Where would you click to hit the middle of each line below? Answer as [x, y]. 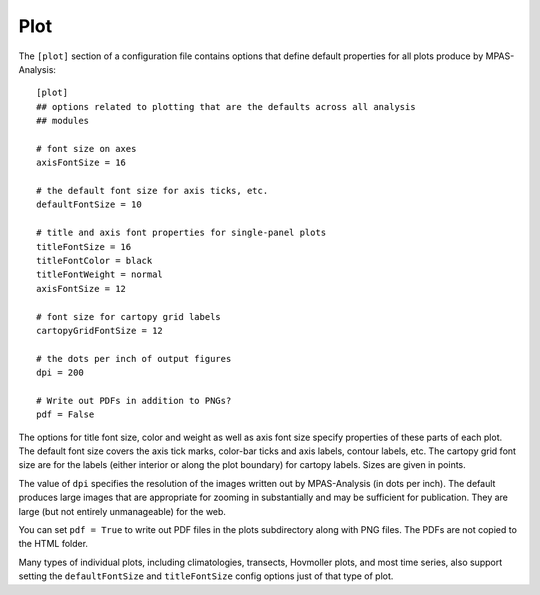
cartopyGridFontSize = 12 [100, 330]
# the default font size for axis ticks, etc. [152, 191]
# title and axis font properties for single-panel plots [181, 233]
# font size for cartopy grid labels [129, 316]
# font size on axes [86, 148]
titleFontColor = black [94, 261]
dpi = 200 [60, 373]
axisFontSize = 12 [81, 288]
